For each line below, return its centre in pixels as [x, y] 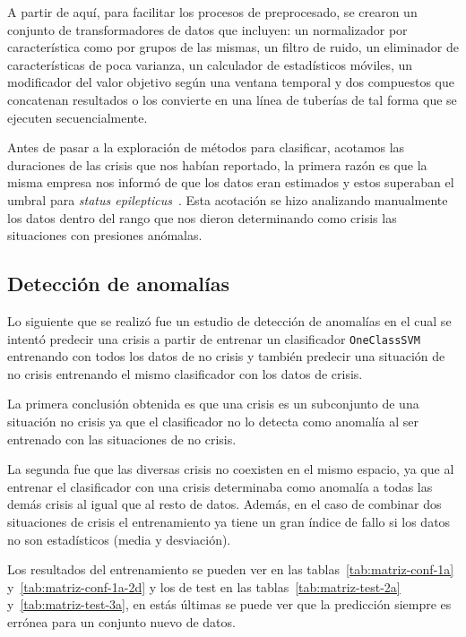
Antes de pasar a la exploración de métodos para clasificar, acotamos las [206, 147]
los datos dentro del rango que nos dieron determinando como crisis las [202, 217]
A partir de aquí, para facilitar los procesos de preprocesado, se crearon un [212, 12]
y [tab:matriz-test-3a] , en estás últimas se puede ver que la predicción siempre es [229, 604]
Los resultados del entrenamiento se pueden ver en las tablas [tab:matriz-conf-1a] [231, 569]
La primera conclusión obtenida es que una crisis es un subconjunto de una [213, 404]
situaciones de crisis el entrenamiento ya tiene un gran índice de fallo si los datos [229, 521]
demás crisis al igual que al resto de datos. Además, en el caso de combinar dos [224, 504]
